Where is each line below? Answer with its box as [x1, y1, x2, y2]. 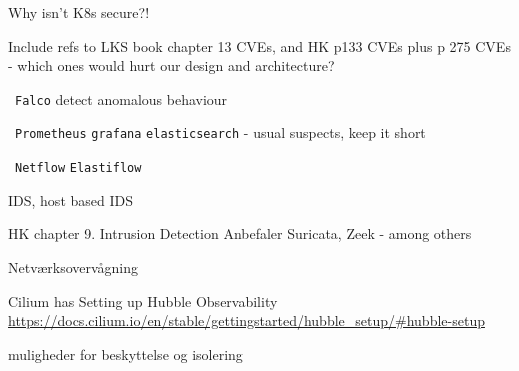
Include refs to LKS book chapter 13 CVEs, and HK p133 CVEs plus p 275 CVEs [8, 35, 511, 56]
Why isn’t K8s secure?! [8, 2, 150, 22]
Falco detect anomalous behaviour [15, 88, 228, 109]
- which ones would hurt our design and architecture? [8, 55, 335, 76]
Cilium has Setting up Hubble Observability [8, 290, 278, 311]
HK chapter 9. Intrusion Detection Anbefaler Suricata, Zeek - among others [8, 223, 472, 244]
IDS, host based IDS [8, 189, 133, 210]
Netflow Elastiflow [15, 161, 142, 176]
